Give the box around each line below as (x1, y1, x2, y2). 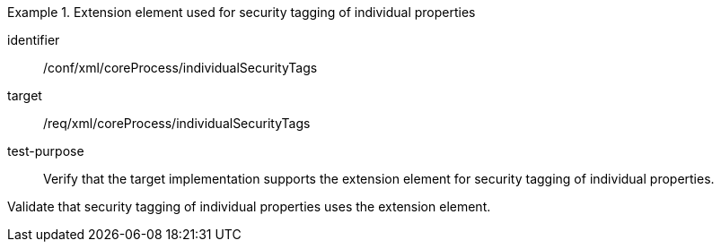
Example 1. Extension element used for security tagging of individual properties (7, 4, 476, 20)
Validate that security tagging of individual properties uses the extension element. (7, 199, 491, 214)
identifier (7, 32, 60, 47)
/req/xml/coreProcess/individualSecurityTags (43, 116, 311, 131)
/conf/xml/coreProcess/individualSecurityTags (43, 60, 318, 75)
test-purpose (7, 143, 84, 159)
